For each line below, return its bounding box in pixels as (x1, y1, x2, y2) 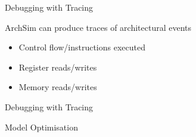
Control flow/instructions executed (18, 41, 145, 53)
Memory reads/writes (18, 81, 97, 93)
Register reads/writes (18, 60, 97, 73)
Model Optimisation (5, 120, 78, 133)
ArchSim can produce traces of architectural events (5, 21, 191, 33)
